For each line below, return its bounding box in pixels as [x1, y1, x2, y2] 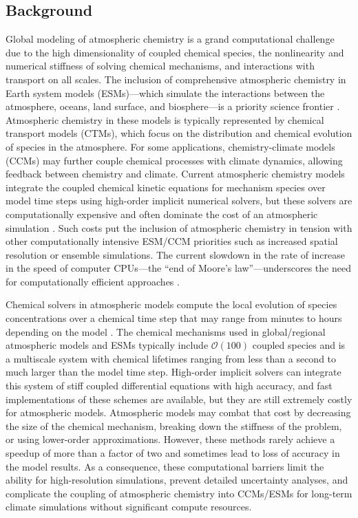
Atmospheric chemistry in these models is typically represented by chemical [6, 112, 324, 127]
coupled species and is [252, 338, 346, 352]
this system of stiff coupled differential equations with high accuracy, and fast [6, 378, 333, 393]
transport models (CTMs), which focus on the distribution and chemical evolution [6, 126, 352, 140]
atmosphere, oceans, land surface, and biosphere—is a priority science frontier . [6, 99, 340, 114]
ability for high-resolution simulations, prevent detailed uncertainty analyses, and [6, 473, 348, 487]
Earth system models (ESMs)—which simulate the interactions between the [6, 85, 325, 100]
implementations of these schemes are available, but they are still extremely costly [6, 391, 352, 406]
